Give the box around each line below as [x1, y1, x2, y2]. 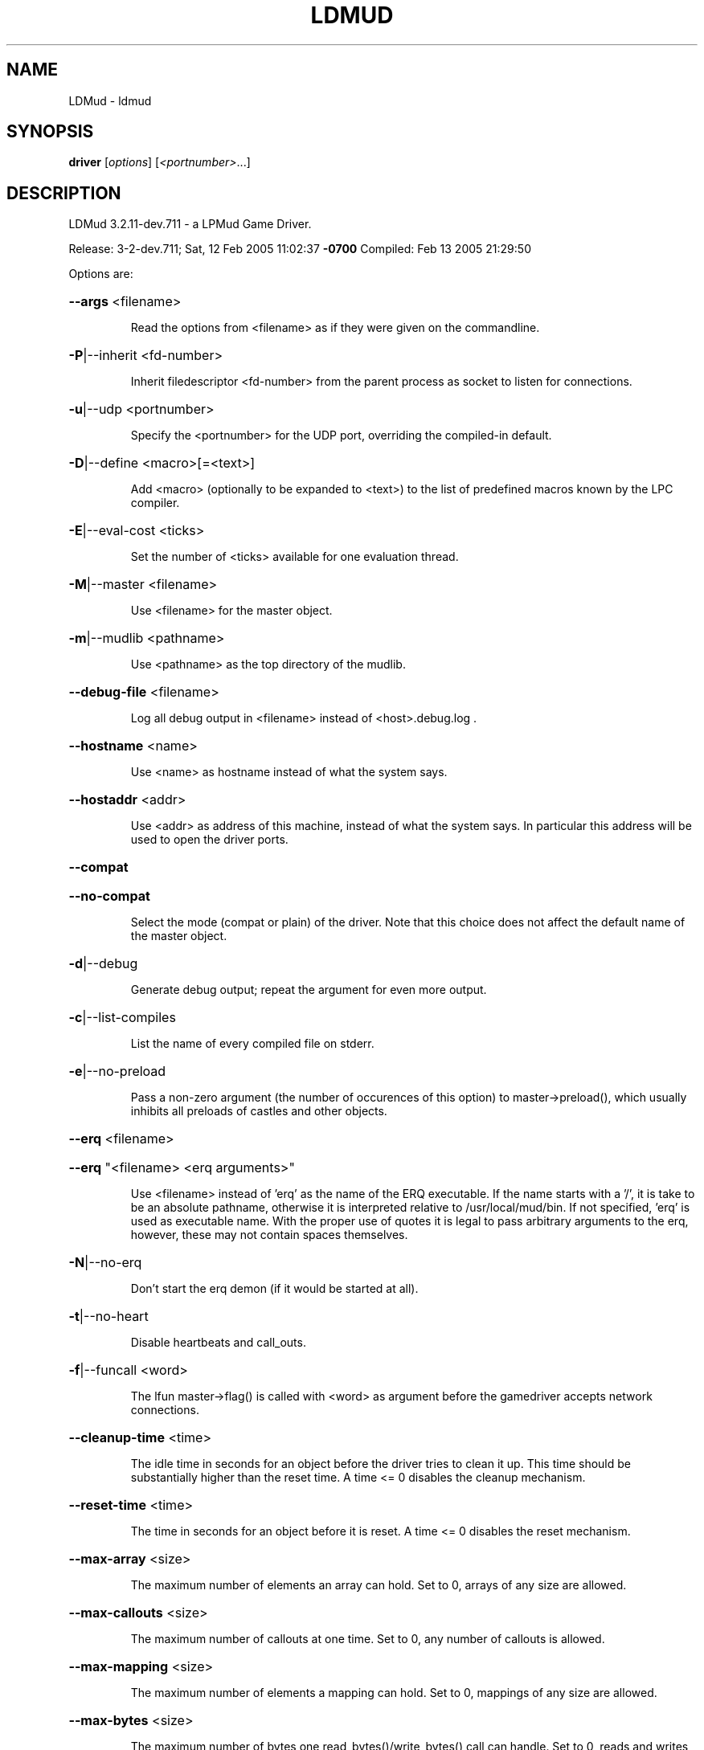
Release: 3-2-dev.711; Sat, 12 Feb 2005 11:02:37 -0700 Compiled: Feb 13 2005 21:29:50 [68, 242, 531, 256]
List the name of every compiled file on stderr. [130, 1037, 375, 1051]
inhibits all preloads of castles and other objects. [130, 1104, 387, 1118]
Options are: [68, 267, 133, 281]
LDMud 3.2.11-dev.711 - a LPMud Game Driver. [68, 217, 312, 231]
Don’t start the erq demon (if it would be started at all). [130, 1282, 419, 1296]
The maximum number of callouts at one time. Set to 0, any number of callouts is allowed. [130, 1632, 605, 1646]
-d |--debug [68, 955, 138, 972]
